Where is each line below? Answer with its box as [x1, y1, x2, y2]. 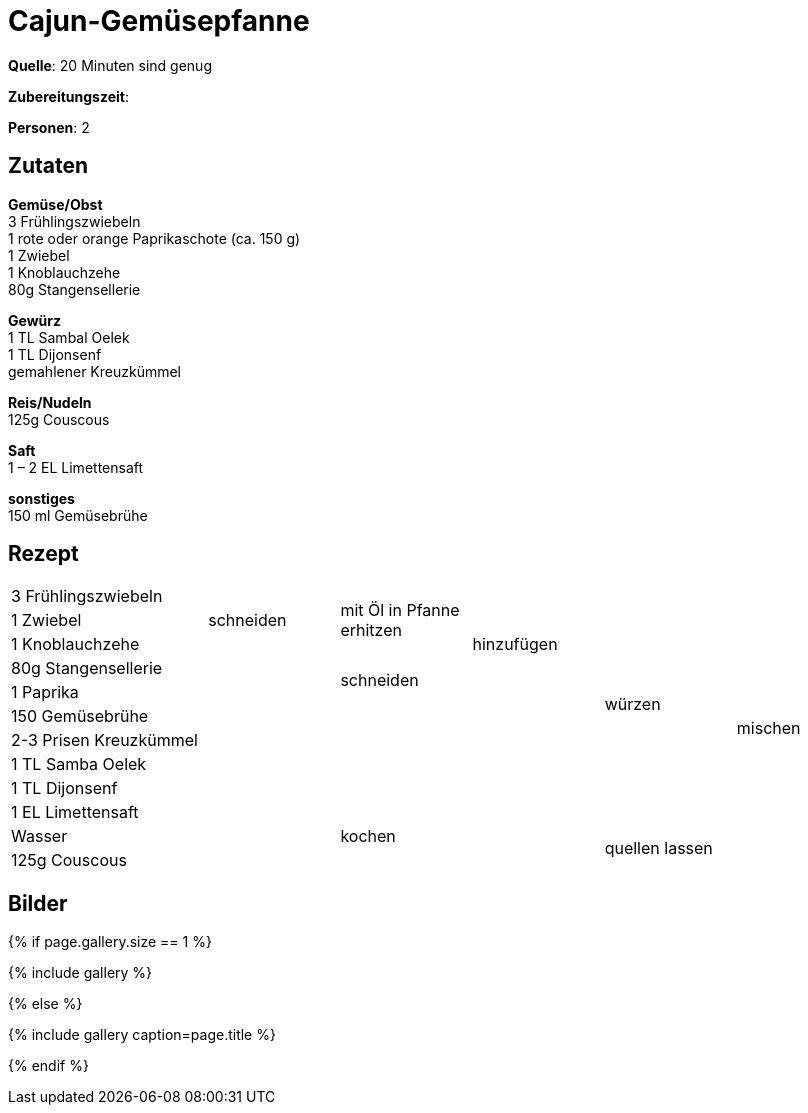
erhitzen [340, 620, 402, 641]
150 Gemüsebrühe [11, 706, 149, 727]
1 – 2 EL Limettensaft [8, 458, 144, 476]
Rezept [8, 541, 79, 567]
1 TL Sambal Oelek [8, 328, 130, 346]
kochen [340, 826, 396, 847]
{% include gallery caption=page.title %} [8, 1026, 276, 1044]
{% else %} [8, 995, 83, 1013]
